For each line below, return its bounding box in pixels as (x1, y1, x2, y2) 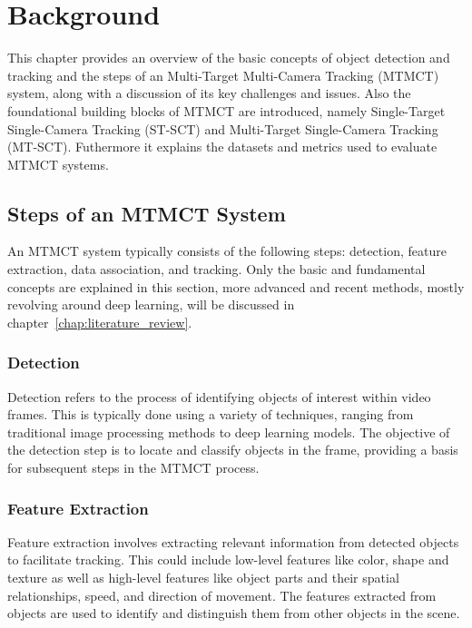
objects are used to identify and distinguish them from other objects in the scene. (7, 603, 460, 623)
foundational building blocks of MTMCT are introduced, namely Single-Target (7, 101, 446, 120)
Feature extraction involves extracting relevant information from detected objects (7, 532, 459, 551)
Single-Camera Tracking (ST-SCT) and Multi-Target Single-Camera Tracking (7, 119, 438, 138)
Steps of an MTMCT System (7, 199, 286, 227)
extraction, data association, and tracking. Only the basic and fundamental (7, 260, 426, 279)
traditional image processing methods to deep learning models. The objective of (7, 422, 450, 441)
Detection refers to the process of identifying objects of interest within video (7, 387, 431, 406)
